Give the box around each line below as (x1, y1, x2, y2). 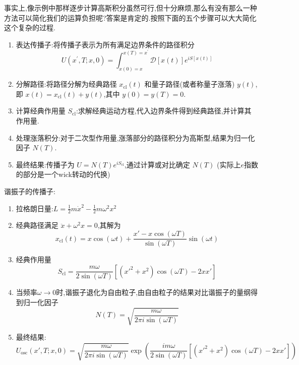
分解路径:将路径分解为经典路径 (16, 79, 117, 89)
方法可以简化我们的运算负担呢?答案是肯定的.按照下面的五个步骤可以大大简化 (4, 12, 257, 23)
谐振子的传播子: (4, 186, 55, 197)
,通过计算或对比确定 (124, 159, 190, 169)
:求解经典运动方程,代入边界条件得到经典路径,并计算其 (76, 105, 252, 116)
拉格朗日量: (16, 203, 53, 213)
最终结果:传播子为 (16, 159, 75, 169)
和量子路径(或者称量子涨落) (144, 79, 235, 89)
